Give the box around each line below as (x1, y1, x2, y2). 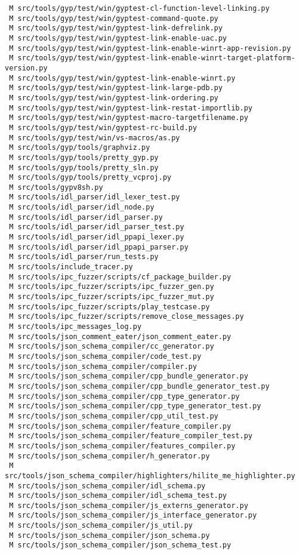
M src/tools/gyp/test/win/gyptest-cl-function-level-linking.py (9, 4, 270, 13)
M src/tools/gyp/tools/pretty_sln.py (9, 163, 159, 172)
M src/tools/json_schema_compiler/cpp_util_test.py (9, 411, 218, 420)
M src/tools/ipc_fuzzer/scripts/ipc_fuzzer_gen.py (9, 282, 214, 291)
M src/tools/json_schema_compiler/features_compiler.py (9, 441, 236, 450)
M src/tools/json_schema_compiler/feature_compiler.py (9, 421, 231, 430)
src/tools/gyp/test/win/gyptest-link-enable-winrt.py (17, 73, 236, 82)
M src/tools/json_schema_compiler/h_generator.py (9, 451, 210, 460)
